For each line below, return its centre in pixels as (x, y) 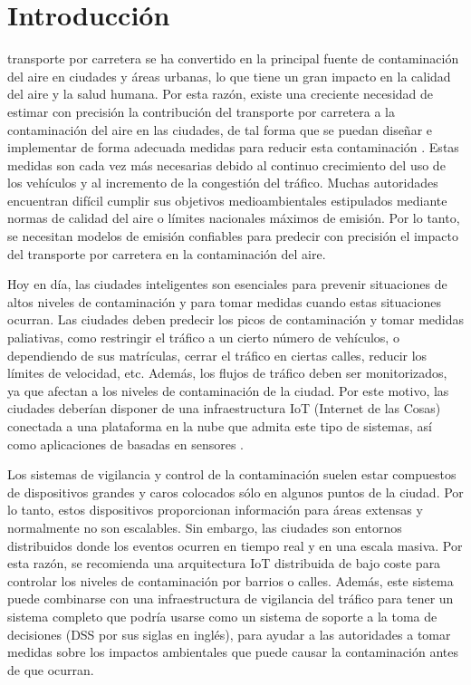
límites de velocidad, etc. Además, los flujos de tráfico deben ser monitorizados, (227, 373)
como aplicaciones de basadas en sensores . (126, 444)
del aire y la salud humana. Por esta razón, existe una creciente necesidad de (221, 94)
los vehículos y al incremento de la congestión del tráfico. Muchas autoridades (223, 183)
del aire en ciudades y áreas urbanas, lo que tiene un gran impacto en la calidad (229, 76)
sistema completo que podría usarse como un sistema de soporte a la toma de (222, 616)
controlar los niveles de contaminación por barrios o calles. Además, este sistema (231, 580)
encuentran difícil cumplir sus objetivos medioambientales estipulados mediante (227, 200)
